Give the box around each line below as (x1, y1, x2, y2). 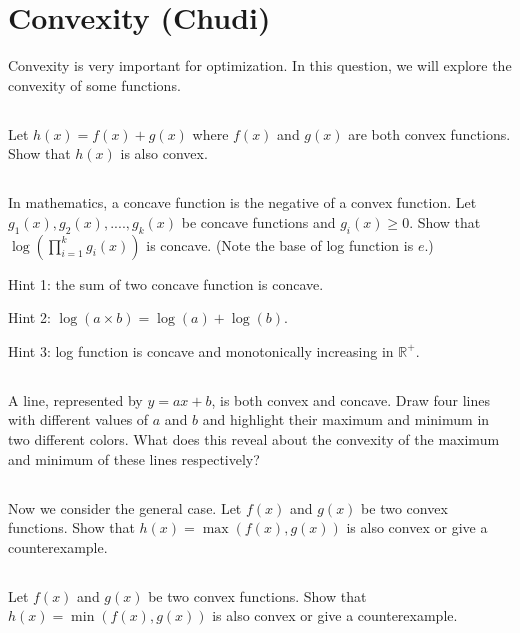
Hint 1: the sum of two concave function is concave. (8, 273, 324, 294)
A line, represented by (8, 389, 143, 410)
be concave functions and (181, 211, 336, 232)
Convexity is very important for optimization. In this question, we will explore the (8, 55, 512, 76)
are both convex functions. (348, 123, 511, 144)
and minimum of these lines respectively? (8, 448, 260, 469)
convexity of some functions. (8, 74, 181, 95)
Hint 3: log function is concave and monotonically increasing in (8, 340, 394, 361)
